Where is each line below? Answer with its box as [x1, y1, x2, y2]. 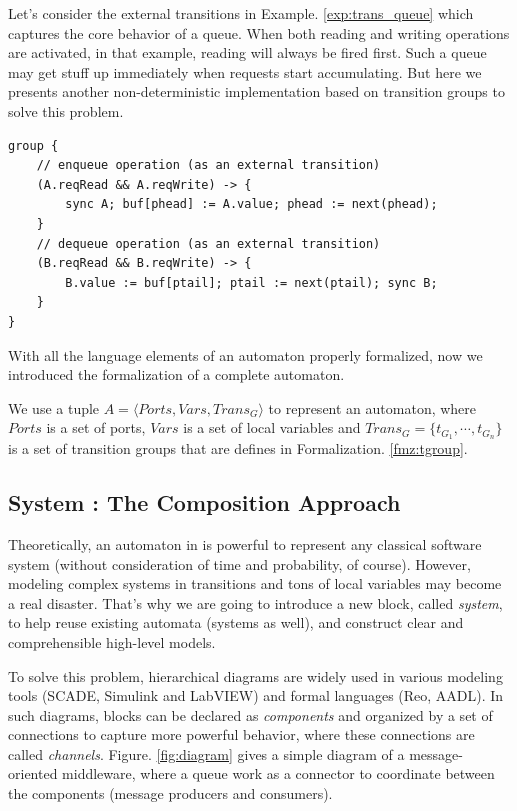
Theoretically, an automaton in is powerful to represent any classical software [8, 533, 482, 554]
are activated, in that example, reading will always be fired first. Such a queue [8, 42, 487, 63]
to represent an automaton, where [268, 397, 477, 418]
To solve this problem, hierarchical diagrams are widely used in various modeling [8, 665, 503, 686]
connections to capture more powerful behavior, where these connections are [8, 724, 475, 745]
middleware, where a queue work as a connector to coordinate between [62, 763, 495, 784]
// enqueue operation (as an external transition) [36, 158, 381, 173]
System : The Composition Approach [8, 487, 401, 518]
